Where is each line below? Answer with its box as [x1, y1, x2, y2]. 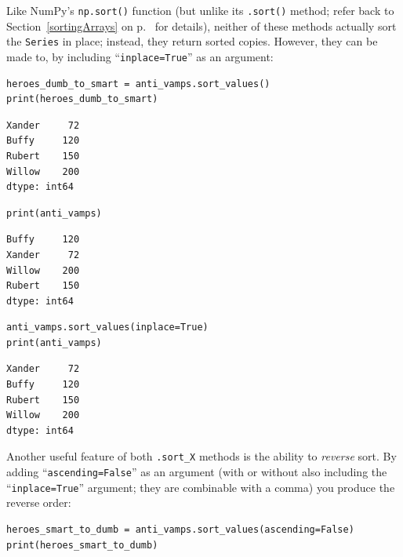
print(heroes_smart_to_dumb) [6, 539, 158, 551]
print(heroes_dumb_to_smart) [6, 93, 158, 105]
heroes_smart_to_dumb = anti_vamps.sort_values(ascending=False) [6, 524, 354, 535]
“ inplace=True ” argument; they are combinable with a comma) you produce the [6, 479, 395, 495]
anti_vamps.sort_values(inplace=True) [6, 322, 209, 333]
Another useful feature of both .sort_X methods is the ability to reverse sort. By [6, 448, 397, 464]
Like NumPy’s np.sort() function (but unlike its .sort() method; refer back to [6, 2, 394, 18]
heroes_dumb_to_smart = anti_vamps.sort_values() [6, 78, 270, 89]
